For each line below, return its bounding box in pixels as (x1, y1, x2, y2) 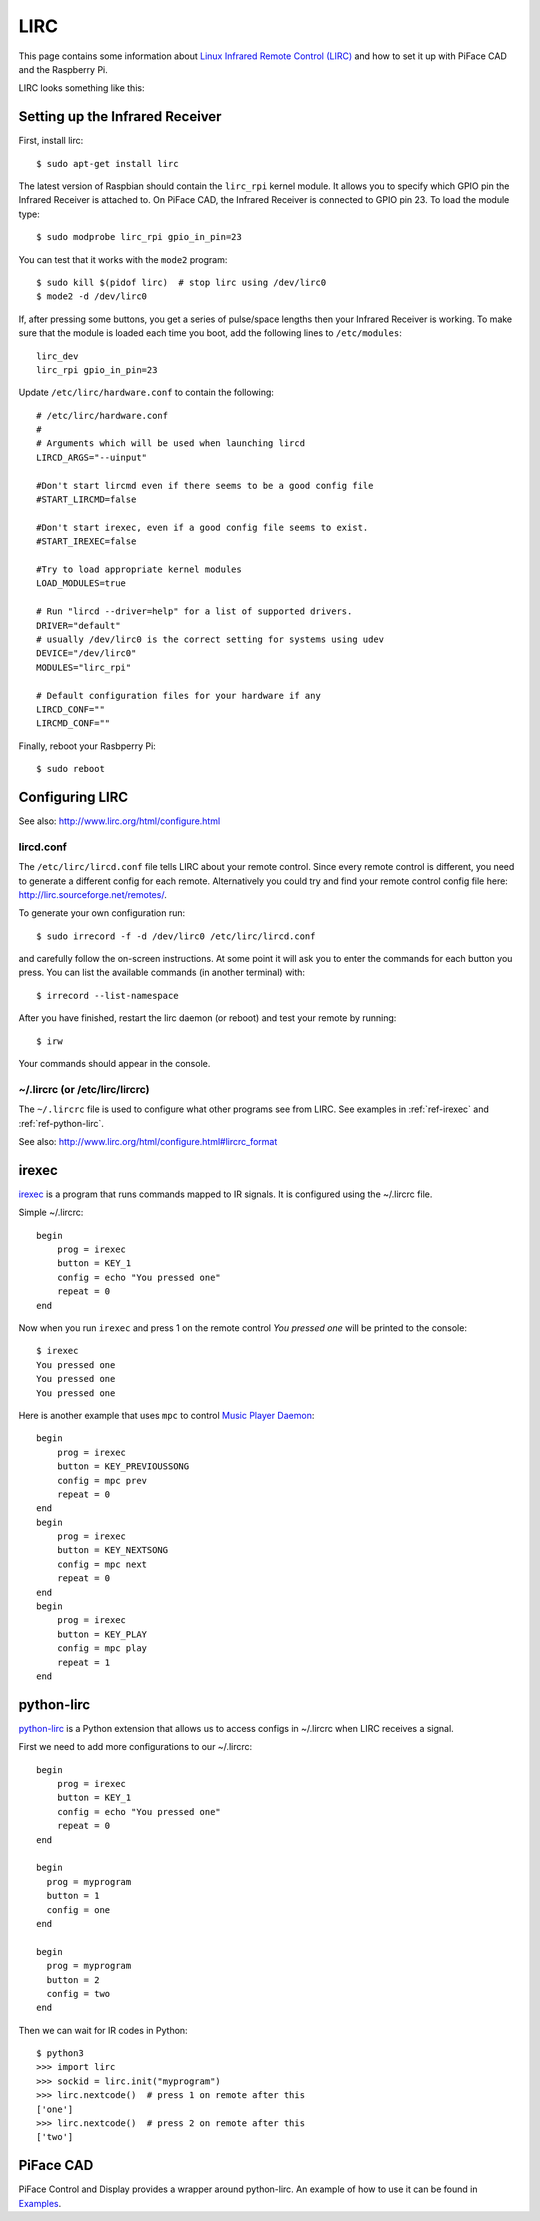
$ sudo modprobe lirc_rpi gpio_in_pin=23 (36, 231, 242, 243)
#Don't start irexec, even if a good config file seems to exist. (36, 521, 369, 533)
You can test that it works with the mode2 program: (18, 253, 228, 265)
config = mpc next (56, 1558, 148, 1570)
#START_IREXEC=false (36, 536, 137, 547)
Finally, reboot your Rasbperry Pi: (18, 740, 157, 752)
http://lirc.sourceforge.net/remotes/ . (18, 888, 167, 900)
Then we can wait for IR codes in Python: (18, 2024, 189, 2036)
